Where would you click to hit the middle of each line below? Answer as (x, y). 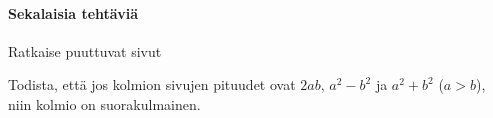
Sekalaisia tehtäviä (73, 12)
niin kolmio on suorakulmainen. (104, 103)
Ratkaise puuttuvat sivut (85, 50)
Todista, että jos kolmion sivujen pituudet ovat (152, 84)
